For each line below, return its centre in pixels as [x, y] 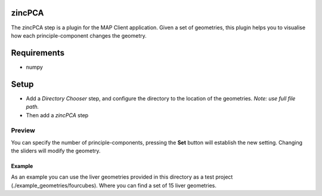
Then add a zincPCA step [57, 115]
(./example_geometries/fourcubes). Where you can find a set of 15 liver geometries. [114, 185]
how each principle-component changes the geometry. [79, 35]
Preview [23, 130]
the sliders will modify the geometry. [56, 151]
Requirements [38, 53]
